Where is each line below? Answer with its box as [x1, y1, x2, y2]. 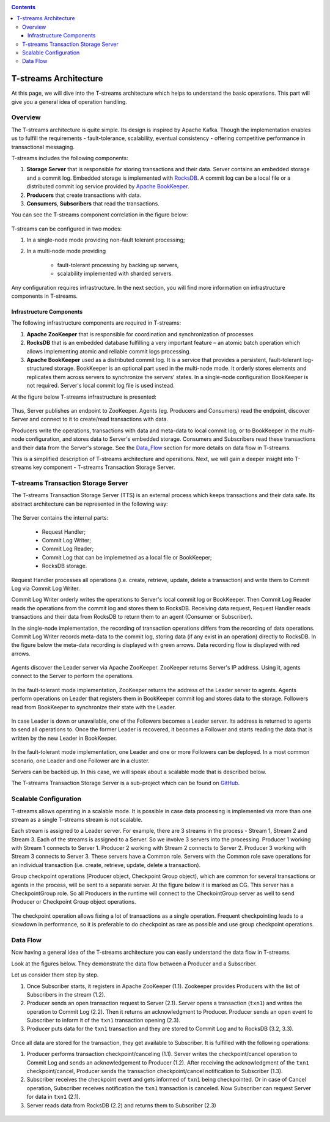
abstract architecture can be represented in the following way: [11, 500, 168, 507]
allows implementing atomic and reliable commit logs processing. [26, 347, 191, 355]
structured [26, 364, 53, 372]
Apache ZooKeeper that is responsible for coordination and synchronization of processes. [26, 330, 255, 338]
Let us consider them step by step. [11, 971, 99, 978]
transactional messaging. [11, 143, 75, 150]
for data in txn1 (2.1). [26, 1093, 81, 1101]
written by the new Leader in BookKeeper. [11, 734, 117, 742]
